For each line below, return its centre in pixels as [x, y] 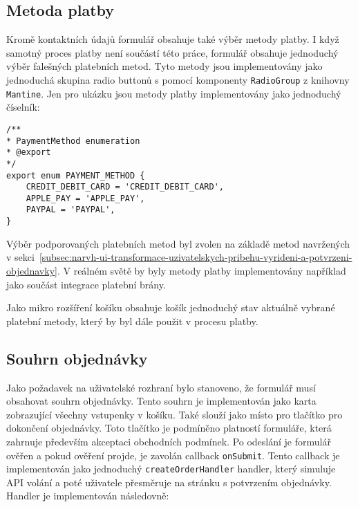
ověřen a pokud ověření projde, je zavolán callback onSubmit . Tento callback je [173, 455]
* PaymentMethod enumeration [73, 141]
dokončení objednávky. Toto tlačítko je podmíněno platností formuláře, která [169, 428]
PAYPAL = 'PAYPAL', [70, 210]
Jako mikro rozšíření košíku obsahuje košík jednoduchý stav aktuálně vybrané [171, 307]
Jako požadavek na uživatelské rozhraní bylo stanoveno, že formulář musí [161, 387]
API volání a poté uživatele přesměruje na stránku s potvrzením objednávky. [169, 482]
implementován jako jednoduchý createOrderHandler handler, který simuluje [171, 469]
